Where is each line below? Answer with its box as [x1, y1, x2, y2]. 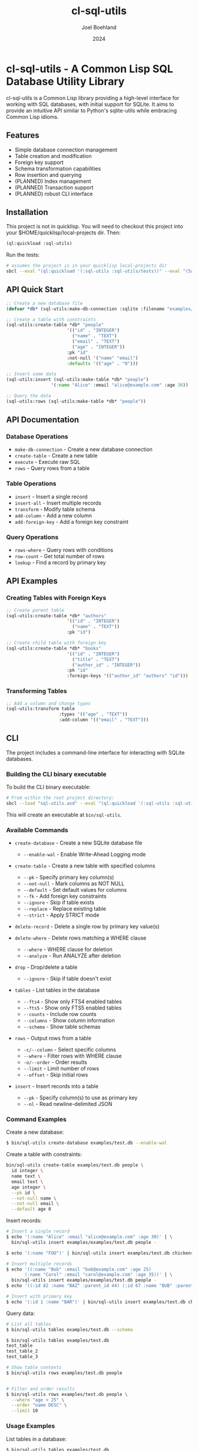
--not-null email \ [11, 1201, 60, 1207]
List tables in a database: [6, 1435, 67, 1442]
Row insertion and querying [14, 171, 82, 178]
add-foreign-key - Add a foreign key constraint [14, 518, 128, 525]
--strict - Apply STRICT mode [23, 911, 100, 918]
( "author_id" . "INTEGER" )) [71, 662, 141, 668]
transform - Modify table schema [14, 505, 95, 512]
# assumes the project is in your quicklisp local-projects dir [6, 263, 167, 269]
